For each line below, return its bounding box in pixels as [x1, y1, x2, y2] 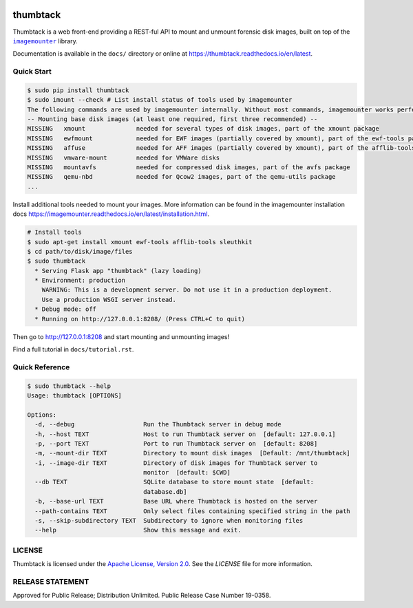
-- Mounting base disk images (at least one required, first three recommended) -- [27, 116, 318, 123]
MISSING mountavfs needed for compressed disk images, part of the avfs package [27, 163, 350, 171]
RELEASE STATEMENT [12, 576, 89, 586]
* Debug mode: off [34, 305, 96, 313]
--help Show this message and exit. [34, 526, 242, 534]
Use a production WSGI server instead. [41, 296, 177, 303]
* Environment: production [34, 276, 126, 285]
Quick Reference [12, 362, 70, 371]
